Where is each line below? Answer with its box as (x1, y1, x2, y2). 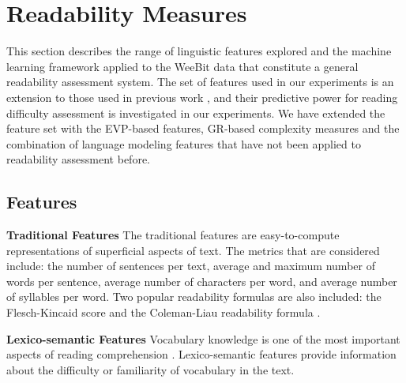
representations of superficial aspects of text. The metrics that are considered (6, 242, 380, 258)
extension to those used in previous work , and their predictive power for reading (6, 88, 398, 105)
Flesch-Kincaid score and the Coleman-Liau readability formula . (6, 304, 321, 321)
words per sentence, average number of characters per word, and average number (6, 272, 397, 289)
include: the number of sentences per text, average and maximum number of (6, 257, 375, 274)
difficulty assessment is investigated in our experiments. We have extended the (6, 104, 385, 121)
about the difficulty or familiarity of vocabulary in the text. (6, 361, 295, 377)
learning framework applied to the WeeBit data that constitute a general (6, 58, 359, 74)
